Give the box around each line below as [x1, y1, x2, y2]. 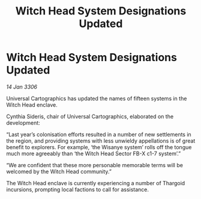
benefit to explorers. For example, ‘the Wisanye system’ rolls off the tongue [6, 143, 192, 150]
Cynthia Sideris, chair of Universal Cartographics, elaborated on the [6, 113, 174, 120]
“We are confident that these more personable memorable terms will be [6, 161, 183, 168]
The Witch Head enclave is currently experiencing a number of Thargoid [6, 179, 185, 186]
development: [6, 119, 40, 126]
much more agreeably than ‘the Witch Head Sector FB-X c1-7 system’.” [6, 150, 181, 157]
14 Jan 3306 [6, 83, 38, 91]
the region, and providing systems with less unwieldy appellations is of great [6, 137, 196, 144]
